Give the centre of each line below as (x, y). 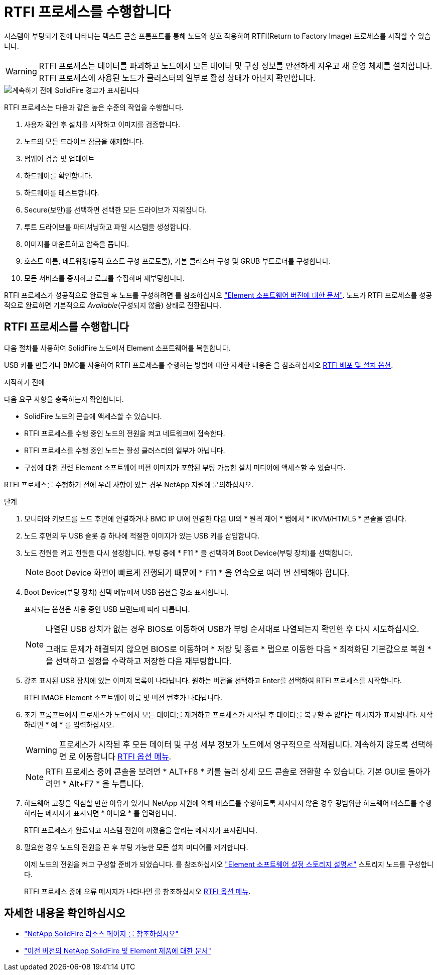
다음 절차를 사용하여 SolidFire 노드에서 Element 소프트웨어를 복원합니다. (117, 348)
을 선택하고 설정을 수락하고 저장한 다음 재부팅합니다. (139, 661)
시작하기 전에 (25, 382)
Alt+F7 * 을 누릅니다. (106, 783)
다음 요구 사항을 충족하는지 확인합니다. (64, 399)
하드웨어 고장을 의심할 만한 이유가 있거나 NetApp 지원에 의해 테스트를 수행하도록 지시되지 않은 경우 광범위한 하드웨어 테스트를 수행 (228, 803)
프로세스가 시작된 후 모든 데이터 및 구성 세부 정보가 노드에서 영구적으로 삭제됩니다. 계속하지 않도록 (234, 744)
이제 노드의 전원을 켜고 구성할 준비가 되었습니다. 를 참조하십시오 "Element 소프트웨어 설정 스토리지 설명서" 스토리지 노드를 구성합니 (229, 864)
